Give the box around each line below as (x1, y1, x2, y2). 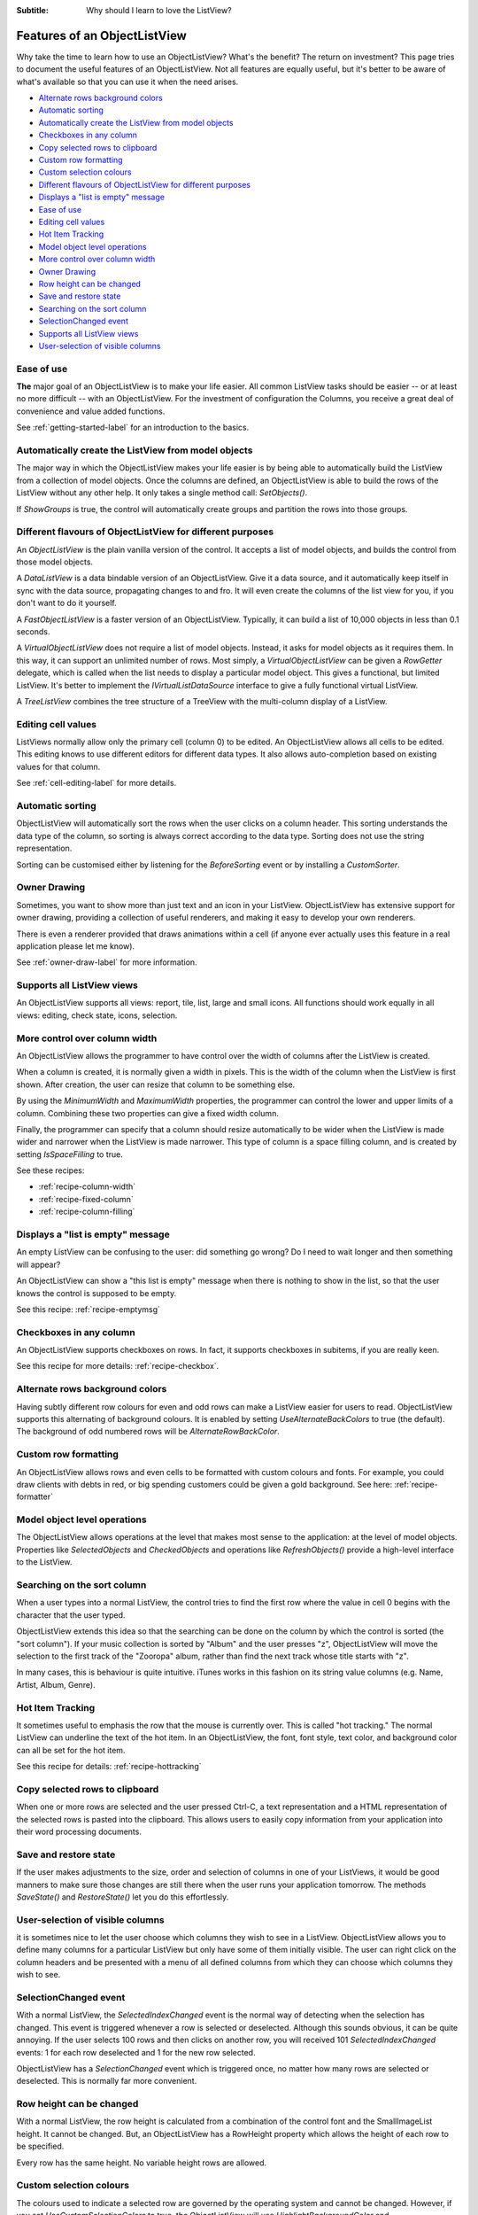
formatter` (16, 1491, 53, 1502)
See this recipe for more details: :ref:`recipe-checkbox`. (16, 1361, 220, 1372)
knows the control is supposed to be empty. (16, 1287, 177, 1298)
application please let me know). (16, 940, 135, 952)
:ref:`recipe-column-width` (38, 1181, 136, 1192)
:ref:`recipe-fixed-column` (38, 1193, 134, 1204)
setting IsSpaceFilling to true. (16, 1148, 124, 1160)
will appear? (16, 1259, 61, 1270)
